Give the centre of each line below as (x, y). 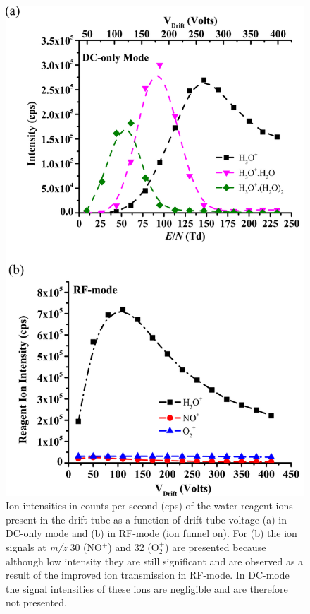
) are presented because (216, 547)
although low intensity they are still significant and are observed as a (155, 561)
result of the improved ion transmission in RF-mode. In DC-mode (148, 575)
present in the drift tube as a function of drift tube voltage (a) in (146, 519)
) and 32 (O (134, 547)
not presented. (36, 602)
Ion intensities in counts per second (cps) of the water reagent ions (149, 506)
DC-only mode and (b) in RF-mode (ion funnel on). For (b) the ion (151, 533)
